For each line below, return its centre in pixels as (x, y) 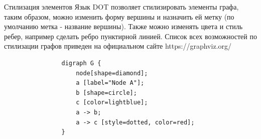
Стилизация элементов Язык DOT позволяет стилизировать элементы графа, (121, 7)
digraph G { (81, 63)
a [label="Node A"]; (110, 83)
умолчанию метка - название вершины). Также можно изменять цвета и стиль (123, 26)
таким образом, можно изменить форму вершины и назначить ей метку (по (119, 16)
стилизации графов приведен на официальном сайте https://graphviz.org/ (118, 46)
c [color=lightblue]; (112, 103)
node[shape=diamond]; (112, 73)
